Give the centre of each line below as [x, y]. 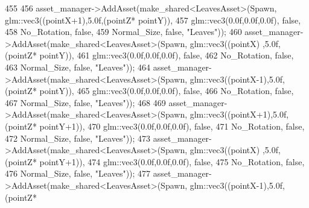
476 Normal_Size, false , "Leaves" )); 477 [78, 173]
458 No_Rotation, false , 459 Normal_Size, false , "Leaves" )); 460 [123, 32]
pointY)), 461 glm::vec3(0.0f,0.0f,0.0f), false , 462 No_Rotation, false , [167, 55]
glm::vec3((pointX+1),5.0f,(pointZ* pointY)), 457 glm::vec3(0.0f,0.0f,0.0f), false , [153, 20]
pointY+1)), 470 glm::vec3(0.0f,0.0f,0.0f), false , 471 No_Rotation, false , [172, 126]
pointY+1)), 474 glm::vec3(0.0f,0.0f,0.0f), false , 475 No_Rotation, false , [172, 161]
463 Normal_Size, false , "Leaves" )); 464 [78, 67]
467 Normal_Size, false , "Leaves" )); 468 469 [85, 102]
